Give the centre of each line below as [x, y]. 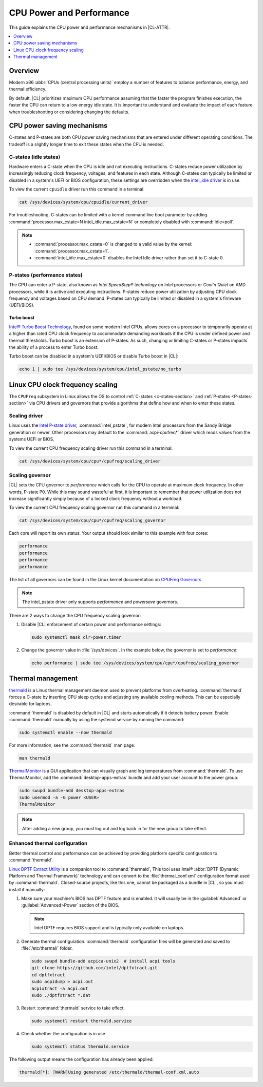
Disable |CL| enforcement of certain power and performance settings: [91, 625]
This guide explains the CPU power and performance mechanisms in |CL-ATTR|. [89, 27]
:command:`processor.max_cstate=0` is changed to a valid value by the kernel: [113, 244]
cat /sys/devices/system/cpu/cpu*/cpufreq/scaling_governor [93, 521]
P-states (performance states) [46, 275]
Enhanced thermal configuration [48, 843]
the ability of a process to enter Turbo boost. [54, 347]
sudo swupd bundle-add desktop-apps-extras [72, 791]
